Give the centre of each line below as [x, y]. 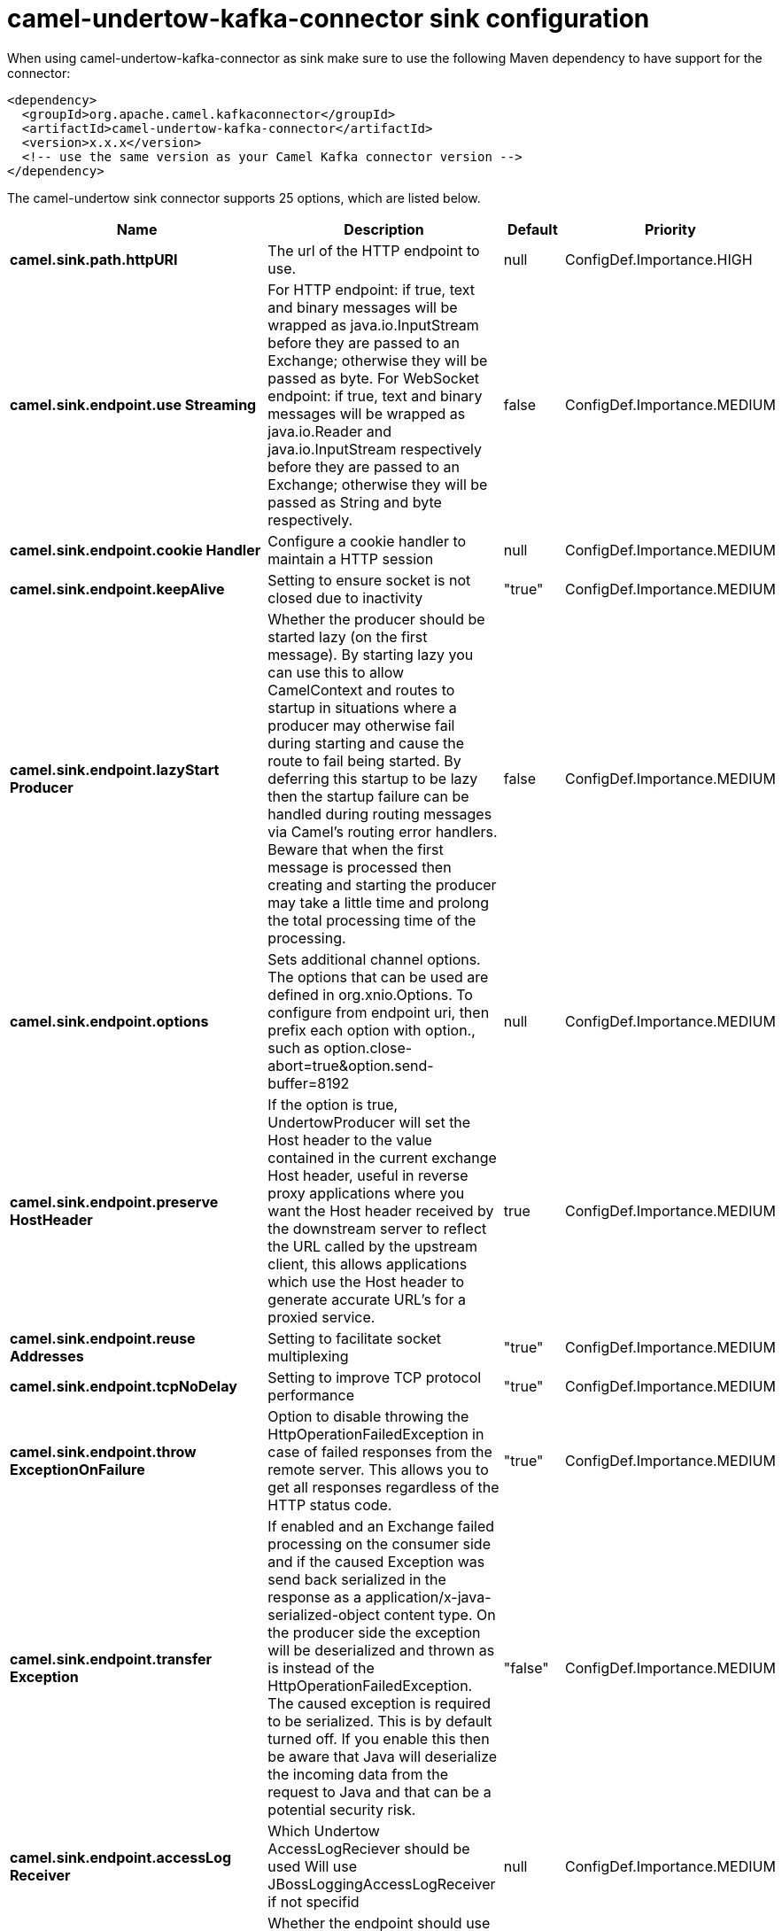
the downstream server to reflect [377, 1228]
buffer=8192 [309, 1083]
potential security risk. [342, 1809]
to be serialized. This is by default [380, 1721]
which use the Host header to [366, 1281]
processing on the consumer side [379, 1543]
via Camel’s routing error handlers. [383, 831]
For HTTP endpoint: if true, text [371, 289]
